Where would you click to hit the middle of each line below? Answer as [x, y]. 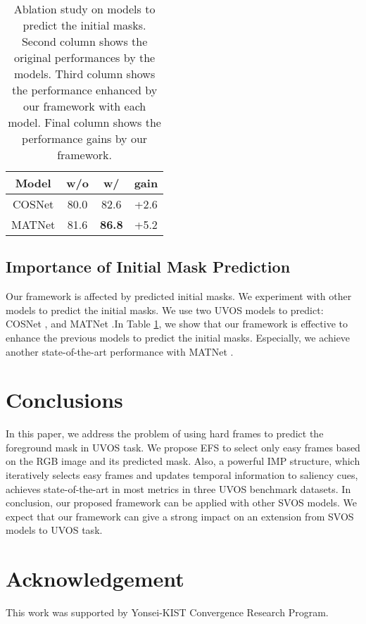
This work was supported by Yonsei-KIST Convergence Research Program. [167, 612]
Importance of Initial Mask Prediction [148, 267]
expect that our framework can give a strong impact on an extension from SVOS [180, 516]
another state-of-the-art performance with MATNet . [120, 351]
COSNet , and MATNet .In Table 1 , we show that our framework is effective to [177, 324]
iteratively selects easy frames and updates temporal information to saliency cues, [182, 475]
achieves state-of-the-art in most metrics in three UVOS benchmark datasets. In [178, 488]
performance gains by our [85, 138]
